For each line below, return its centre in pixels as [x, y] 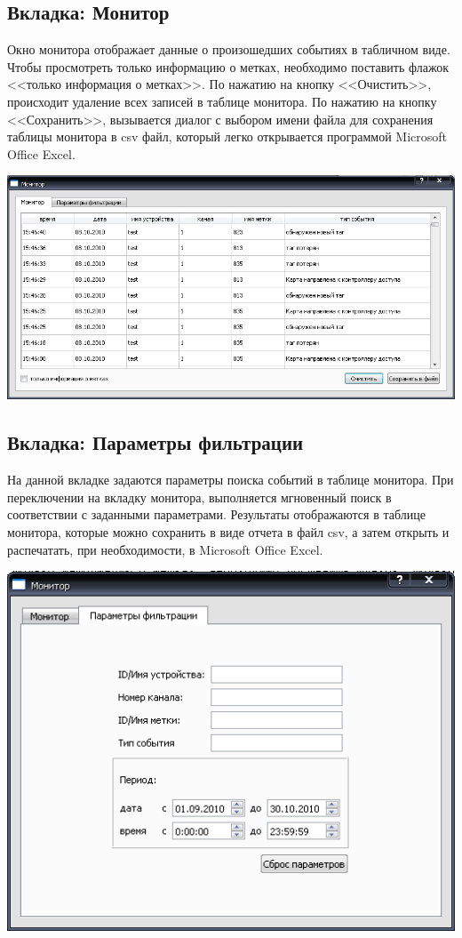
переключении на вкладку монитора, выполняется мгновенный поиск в [199, 497]
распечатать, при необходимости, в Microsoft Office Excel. [165, 549]
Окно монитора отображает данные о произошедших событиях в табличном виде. [229, 49]
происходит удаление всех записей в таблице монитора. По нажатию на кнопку [222, 101]
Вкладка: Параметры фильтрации [155, 442]
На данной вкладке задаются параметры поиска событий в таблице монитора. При [231, 480]
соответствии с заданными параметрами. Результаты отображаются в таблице [216, 514]
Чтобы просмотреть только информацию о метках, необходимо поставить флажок [228, 66]
